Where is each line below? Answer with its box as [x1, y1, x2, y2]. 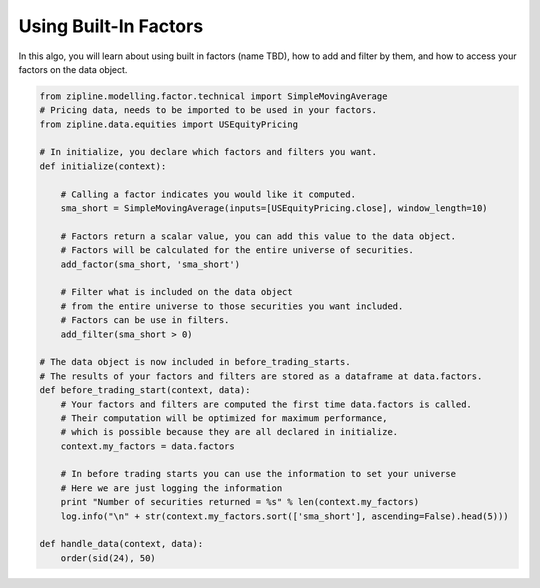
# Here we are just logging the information [60, 482, 283, 494]
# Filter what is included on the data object [60, 286, 294, 298]
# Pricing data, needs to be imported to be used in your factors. [39, 105, 378, 116]
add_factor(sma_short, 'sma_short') [60, 258, 240, 270]
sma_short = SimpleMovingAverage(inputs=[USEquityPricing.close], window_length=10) [60, 203, 489, 214]
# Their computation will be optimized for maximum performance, [60, 412, 388, 424]
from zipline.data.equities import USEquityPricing [39, 118, 299, 130]
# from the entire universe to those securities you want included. [60, 300, 404, 312]
